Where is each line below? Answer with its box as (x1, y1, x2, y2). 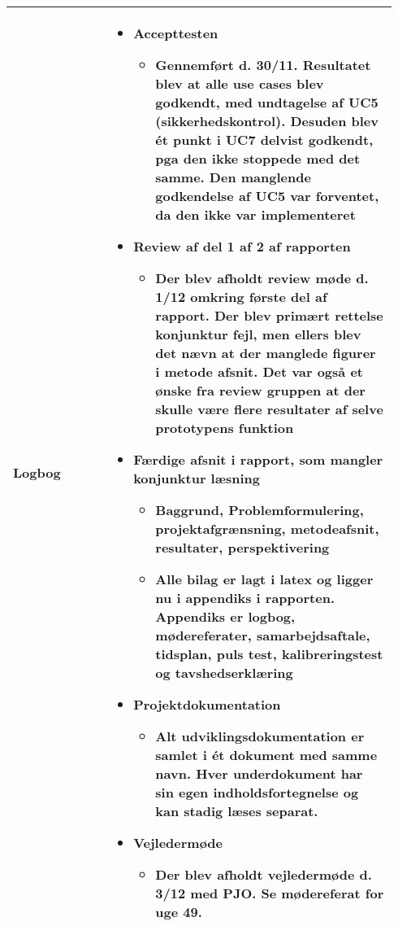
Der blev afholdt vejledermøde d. (155, 865, 372, 884)
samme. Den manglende (155, 168, 311, 186)
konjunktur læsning (133, 469, 261, 487)
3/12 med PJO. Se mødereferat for (155, 884, 384, 902)
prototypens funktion (155, 418, 294, 437)
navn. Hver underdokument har (155, 764, 363, 783)
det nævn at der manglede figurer (155, 343, 376, 362)
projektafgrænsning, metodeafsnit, (155, 519, 379, 538)
